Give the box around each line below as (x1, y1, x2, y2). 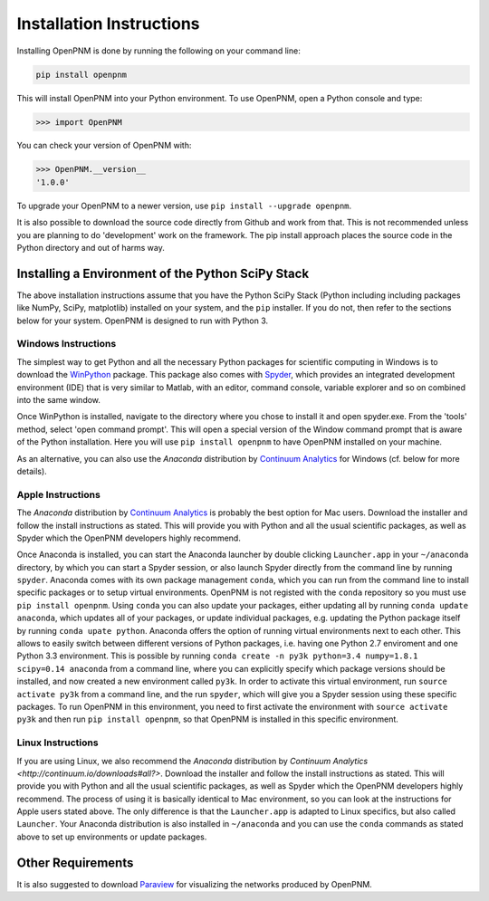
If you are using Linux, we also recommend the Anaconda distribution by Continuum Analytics (16, 755, 369, 766)
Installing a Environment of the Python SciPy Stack (16, 265, 310, 281)
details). (16, 465, 47, 476)
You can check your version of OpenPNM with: (16, 140, 192, 151)
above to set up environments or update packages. (16, 831, 207, 842)
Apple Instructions (16, 488, 101, 501)
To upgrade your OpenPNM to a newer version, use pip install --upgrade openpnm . (16, 200, 352, 211)
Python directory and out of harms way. (16, 243, 165, 254)
